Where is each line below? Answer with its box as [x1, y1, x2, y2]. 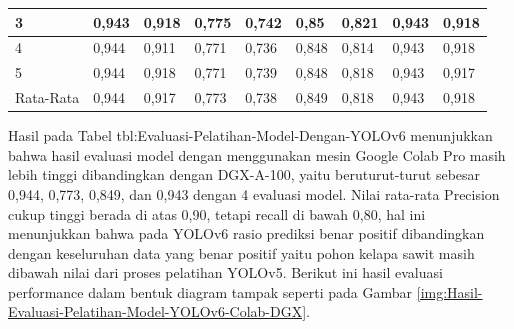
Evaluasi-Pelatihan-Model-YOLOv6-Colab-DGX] [8, 301, 307, 322]
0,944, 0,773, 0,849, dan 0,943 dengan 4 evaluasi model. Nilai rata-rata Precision [8, 183, 500, 204]
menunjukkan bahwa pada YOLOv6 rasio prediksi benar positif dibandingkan [8, 223, 485, 244]
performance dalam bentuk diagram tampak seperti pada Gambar [8, 281, 413, 302]
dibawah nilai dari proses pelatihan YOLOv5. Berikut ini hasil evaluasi [8, 262, 443, 283]
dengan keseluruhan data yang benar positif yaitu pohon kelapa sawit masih [8, 242, 475, 263]
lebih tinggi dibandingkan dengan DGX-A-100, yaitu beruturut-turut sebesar [8, 164, 481, 185]
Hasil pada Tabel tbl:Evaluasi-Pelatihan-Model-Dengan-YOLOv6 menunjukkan [8, 125, 493, 146]
